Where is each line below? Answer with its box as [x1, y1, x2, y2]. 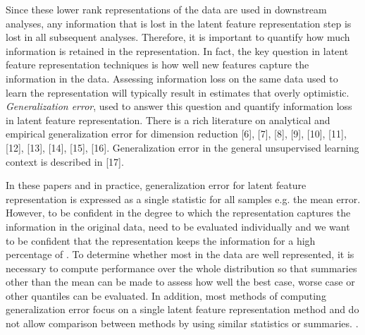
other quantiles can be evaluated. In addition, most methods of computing [6, 288, 326, 303]
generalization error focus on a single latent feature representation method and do [6, 302, 359, 317]
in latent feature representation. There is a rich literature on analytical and [6, 112, 330, 127]
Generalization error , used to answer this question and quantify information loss [6, 99, 352, 114]
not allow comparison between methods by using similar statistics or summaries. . [6, 316, 359, 331]
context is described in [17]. [6, 154, 124, 169]
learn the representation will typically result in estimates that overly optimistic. [6, 85, 349, 99]
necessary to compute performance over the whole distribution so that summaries [6, 260, 357, 275]
